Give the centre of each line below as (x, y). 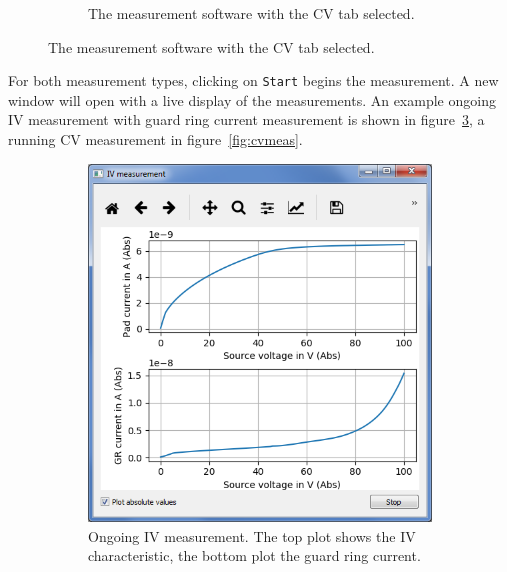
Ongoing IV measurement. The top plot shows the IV (252, 535)
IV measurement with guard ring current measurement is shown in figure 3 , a (246, 119)
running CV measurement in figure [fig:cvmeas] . (155, 139)
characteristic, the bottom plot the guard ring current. (254, 555)
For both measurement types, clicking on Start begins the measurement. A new (253, 80)
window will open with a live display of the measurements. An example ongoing (252, 99)
